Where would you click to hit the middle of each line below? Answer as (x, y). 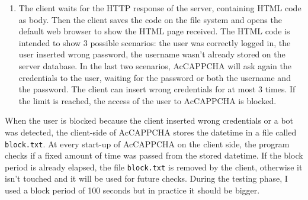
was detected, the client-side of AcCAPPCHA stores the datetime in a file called (151, 132)
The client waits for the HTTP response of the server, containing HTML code (160, 8)
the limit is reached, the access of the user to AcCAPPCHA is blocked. (147, 100)
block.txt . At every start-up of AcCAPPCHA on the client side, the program (147, 143)
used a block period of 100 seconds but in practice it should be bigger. (132, 190)
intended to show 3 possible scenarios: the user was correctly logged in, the (155, 42)
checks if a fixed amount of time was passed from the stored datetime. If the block (154, 155)
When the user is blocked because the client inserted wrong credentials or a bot (149, 120)
